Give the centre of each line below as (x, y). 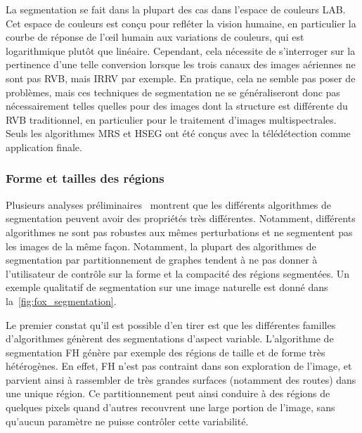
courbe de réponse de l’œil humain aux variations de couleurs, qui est (155, 37)
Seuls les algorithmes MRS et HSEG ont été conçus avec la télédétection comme (178, 133)
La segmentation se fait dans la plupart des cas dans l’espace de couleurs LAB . (176, 9)
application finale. (44, 147)
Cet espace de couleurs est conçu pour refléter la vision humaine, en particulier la (181, 23)
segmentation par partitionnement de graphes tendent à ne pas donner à (162, 260)
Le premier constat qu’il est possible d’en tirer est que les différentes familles (171, 324)
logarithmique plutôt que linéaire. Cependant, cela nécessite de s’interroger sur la (181, 50)
